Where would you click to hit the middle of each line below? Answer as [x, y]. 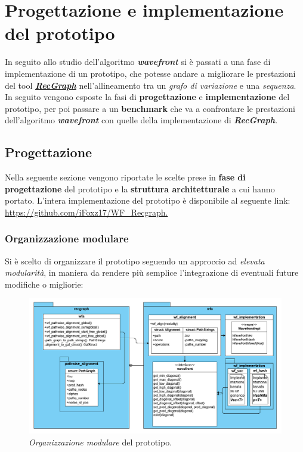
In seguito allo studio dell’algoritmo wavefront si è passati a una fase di [138, 62]
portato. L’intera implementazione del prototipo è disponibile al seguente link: [148, 200]
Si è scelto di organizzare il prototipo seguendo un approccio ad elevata [135, 261]
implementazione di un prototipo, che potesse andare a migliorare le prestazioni [150, 73]
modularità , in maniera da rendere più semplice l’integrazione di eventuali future [152, 272]
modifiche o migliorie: [44, 284]
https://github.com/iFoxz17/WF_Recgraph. [86, 212]
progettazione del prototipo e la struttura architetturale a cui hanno [140, 188]
